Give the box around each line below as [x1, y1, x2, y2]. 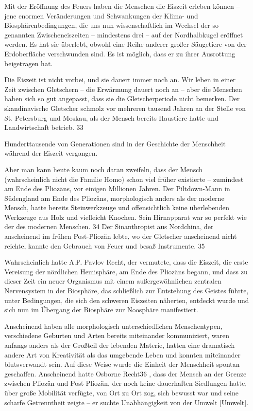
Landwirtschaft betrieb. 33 [4, 122, 84, 132]
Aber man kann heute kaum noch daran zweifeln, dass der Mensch [4, 164, 202, 174]
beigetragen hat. [4, 58, 53, 68]
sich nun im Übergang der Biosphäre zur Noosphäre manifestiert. [4, 304, 198, 315]
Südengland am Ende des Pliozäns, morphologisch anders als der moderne [4, 193, 224, 203]
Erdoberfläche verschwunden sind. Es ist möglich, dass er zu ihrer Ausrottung [4, 48, 236, 58]
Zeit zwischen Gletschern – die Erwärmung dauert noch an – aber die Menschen [4, 84, 242, 94]
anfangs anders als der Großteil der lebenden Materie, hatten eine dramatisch [4, 340, 235, 350]
